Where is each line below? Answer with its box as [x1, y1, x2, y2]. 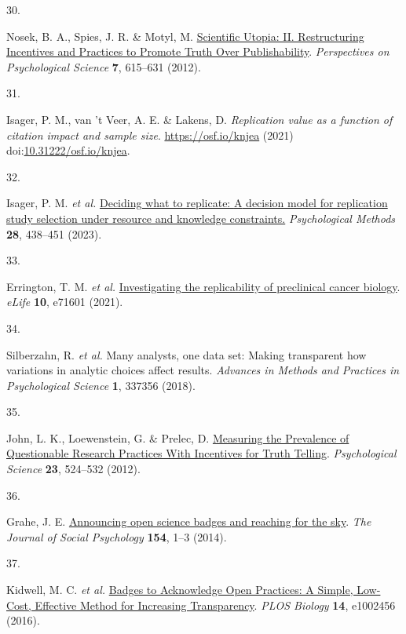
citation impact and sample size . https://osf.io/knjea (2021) [6, 126, 294, 143]
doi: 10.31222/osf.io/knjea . [6, 142, 130, 158]
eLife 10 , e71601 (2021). [6, 293, 123, 310]
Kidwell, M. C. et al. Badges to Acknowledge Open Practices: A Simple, [6, 581, 353, 598]
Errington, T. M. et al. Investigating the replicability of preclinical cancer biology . [6, 278, 401, 294]
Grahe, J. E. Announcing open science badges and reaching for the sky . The [6, 513, 371, 530]
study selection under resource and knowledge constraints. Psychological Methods [6, 210, 396, 226]
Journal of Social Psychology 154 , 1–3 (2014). [6, 528, 227, 545]
